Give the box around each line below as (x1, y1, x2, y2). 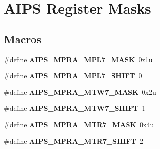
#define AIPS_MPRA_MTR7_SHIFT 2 (4, 135, 143, 146)
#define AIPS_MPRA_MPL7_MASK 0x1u (4, 54, 153, 64)
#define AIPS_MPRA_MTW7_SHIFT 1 (4, 103, 145, 113)
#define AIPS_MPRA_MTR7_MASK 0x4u (4, 119, 154, 129)
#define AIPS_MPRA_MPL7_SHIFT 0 (4, 70, 142, 81)
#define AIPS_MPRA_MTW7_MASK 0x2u (4, 86, 156, 97)
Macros (4, 31, 41, 46)
